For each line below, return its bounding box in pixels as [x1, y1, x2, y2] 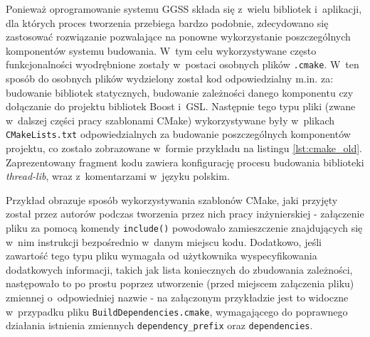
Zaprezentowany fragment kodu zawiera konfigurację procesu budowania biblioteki [6, 154, 364, 169]
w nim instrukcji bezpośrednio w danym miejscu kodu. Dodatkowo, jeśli [6, 234, 322, 249]
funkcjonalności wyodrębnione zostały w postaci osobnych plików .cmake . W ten [6, 57, 359, 72]
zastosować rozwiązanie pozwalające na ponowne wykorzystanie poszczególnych [6, 29, 351, 44]
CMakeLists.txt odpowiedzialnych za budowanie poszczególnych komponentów [6, 127, 351, 141]
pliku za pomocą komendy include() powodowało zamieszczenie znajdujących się [6, 220, 363, 235]
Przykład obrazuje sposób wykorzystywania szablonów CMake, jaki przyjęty [6, 192, 338, 207]
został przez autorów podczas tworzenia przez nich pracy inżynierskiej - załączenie [6, 206, 364, 221]
